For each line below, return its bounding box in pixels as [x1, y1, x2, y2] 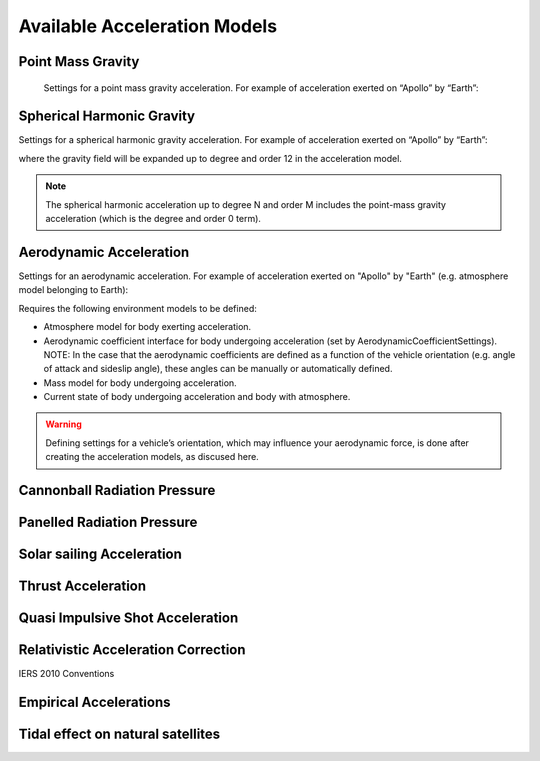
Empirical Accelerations [18, 694, 171, 711]
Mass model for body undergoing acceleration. [43, 376, 237, 389]
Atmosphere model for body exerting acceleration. [43, 321, 252, 333]
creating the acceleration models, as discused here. [45, 451, 259, 463]
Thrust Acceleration [18, 578, 147, 595]
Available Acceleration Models [18, 15, 278, 37]
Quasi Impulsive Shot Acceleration [18, 610, 239, 627]
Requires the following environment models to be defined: [18, 302, 257, 314]
